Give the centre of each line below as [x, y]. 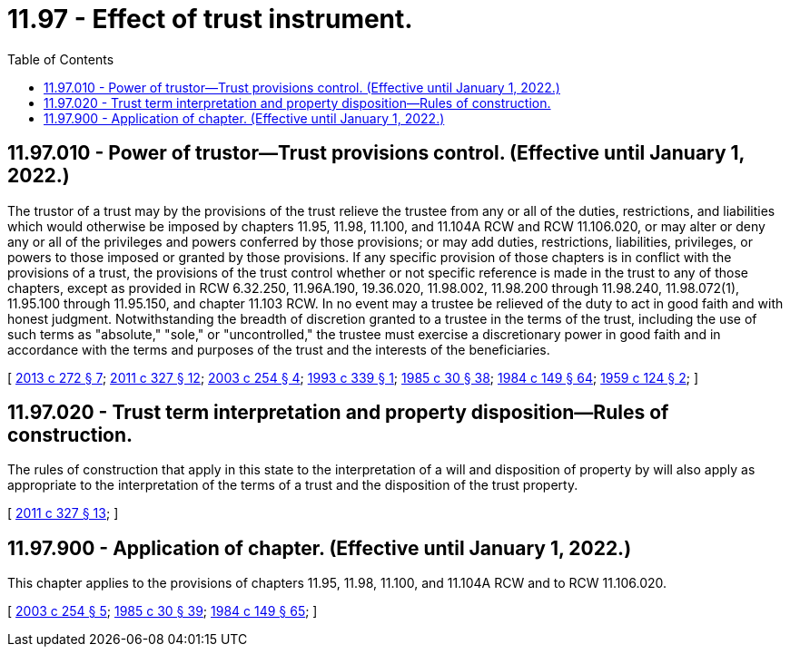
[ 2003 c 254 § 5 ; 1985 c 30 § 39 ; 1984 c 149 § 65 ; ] [163, 611]
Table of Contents [61, 59]
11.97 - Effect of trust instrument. [210, 19]
